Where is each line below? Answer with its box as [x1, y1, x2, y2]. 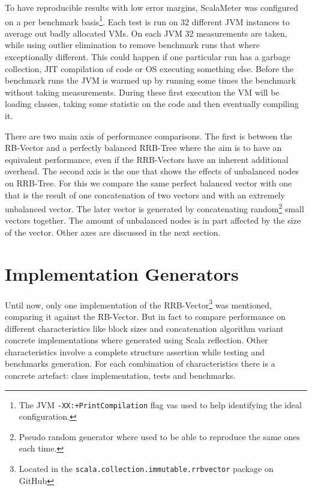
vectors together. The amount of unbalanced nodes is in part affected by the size [5, 214, 301, 227]
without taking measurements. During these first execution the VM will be [5, 85, 280, 98]
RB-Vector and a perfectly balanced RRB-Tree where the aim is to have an [5, 141, 282, 154]
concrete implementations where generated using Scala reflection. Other [5, 334, 268, 346]
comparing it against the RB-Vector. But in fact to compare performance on [5, 310, 286, 322]
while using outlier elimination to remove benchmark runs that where [5, 38, 260, 51]
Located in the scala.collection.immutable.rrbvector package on [19, 462, 274, 474]
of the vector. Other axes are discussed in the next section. [5, 226, 221, 238]
